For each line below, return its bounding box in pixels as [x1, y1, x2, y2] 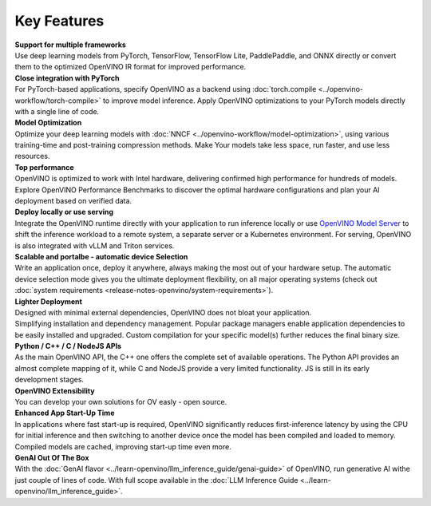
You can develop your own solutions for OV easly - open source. [14, 397, 227, 407]
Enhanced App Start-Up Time [14, 408, 115, 418]
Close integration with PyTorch [14, 73, 120, 83]
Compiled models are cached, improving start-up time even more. [14, 441, 231, 451]
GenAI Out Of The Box [14, 453, 89, 462]
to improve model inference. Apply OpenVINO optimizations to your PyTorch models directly [102, 96, 406, 105]
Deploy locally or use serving [14, 208, 114, 217]
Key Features [14, 12, 105, 30]
